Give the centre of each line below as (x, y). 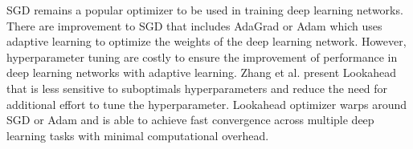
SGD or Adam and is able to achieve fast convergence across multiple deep (190, 120)
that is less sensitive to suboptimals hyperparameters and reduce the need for (197, 88)
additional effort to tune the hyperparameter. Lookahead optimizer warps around (206, 104)
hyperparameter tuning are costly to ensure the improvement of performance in (202, 56)
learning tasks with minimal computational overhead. (138, 135)
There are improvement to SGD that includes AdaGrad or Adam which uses (194, 25)
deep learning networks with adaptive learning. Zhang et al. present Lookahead (202, 72)
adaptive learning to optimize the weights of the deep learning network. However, (206, 41)
